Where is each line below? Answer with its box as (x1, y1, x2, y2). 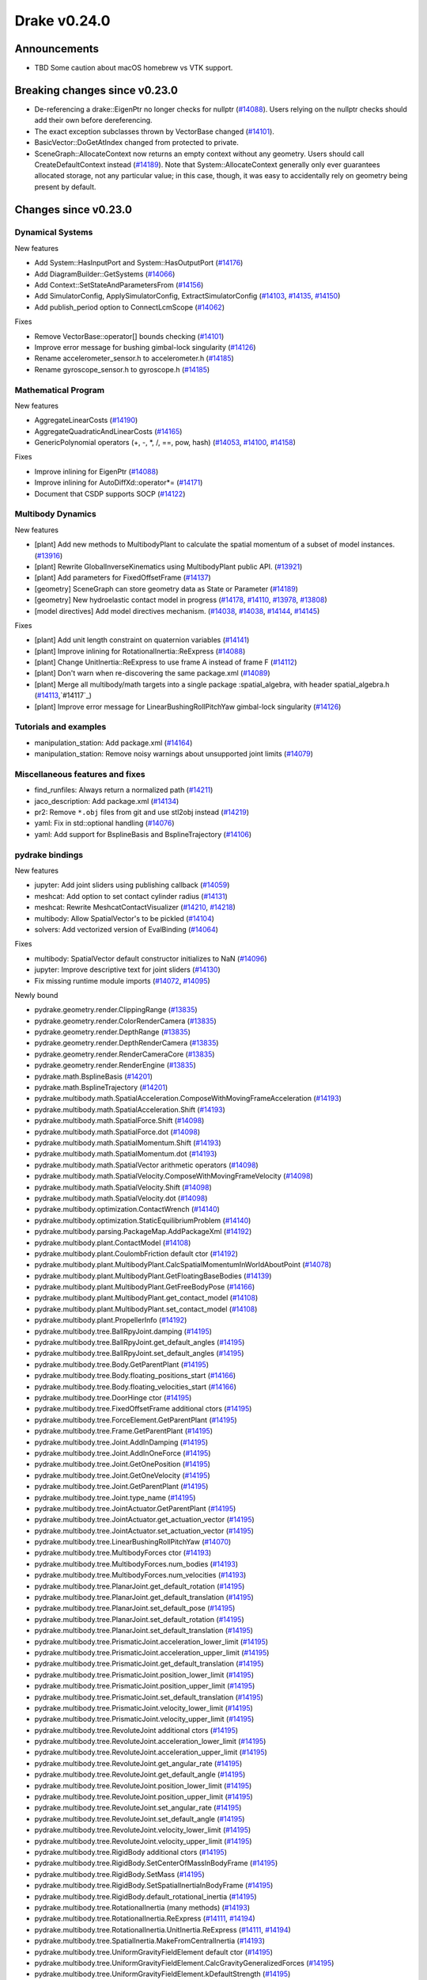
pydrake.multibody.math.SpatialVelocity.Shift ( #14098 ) (34, 1182, 213, 1192)
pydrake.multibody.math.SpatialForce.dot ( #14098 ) (34, 1127, 201, 1137)
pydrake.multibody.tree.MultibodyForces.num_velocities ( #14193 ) (34, 1571, 247, 1580)
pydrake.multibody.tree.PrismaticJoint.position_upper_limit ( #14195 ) (34, 1681, 255, 1691)
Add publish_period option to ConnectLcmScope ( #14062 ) (34, 302, 225, 312)
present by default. (34, 182, 96, 192)
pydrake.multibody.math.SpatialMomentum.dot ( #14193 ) (34, 1149, 217, 1159)
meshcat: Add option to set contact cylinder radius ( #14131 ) (34, 891, 229, 901)
